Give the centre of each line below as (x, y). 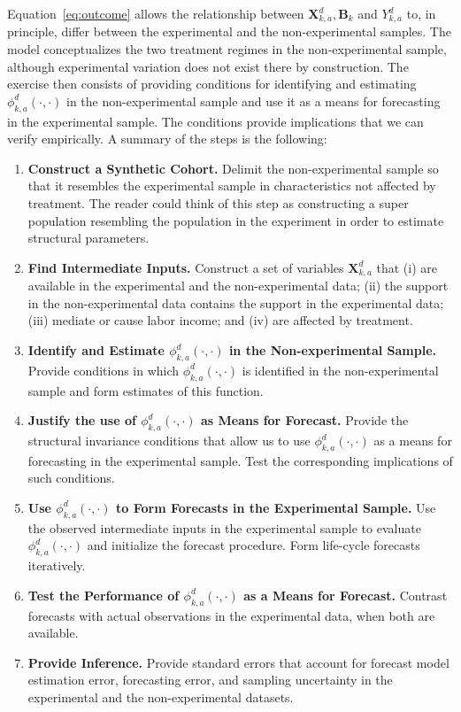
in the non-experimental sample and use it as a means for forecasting (254, 101)
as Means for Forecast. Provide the (304, 420)
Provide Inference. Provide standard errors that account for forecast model (238, 662)
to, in (421, 13)
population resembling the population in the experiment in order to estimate (236, 220)
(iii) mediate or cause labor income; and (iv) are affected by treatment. (220, 320)
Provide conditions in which (104, 370)
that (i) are (407, 267)
